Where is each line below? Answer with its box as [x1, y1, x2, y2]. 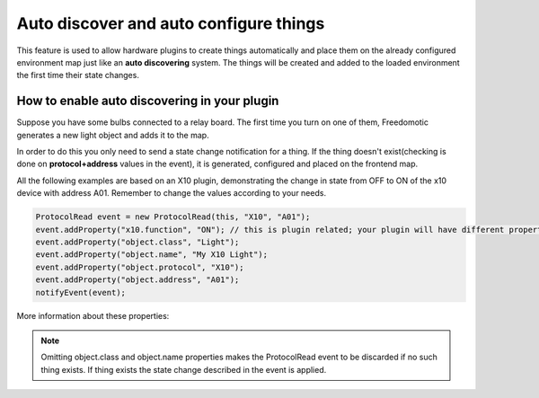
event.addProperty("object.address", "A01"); [35, 275, 240, 285]
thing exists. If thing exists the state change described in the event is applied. [40, 364, 327, 375]
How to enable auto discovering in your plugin [16, 93, 279, 109]
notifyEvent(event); [35, 287, 126, 297]
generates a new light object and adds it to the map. [16, 129, 210, 140]
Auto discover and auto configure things [16, 13, 325, 33]
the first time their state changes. [16, 70, 139, 81]
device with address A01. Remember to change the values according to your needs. [16, 188, 327, 199]
